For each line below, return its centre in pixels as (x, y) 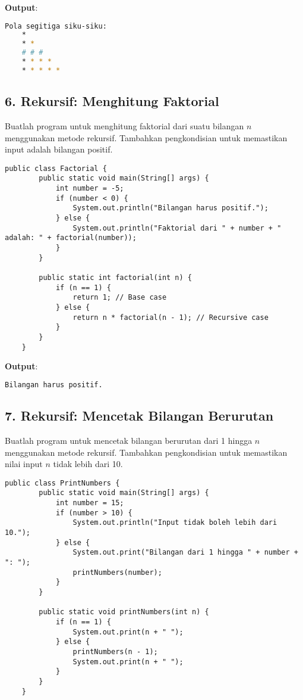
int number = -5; (90, 189)
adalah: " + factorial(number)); (71, 238)
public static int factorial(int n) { (115, 278)
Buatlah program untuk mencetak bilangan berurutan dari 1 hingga (129, 440)
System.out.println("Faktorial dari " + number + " (177, 228)
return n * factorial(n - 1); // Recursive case (171, 317)
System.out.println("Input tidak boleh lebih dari (175, 523)
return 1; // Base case (120, 298)
